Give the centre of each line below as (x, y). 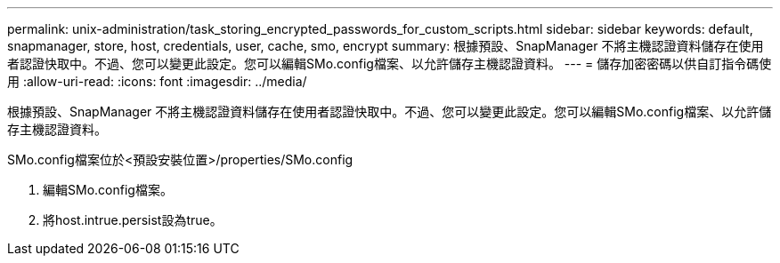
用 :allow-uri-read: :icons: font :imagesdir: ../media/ (157, 81)
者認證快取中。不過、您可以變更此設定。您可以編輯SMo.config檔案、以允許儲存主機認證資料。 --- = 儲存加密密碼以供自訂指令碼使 (390, 64)
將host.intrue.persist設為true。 (133, 220)
